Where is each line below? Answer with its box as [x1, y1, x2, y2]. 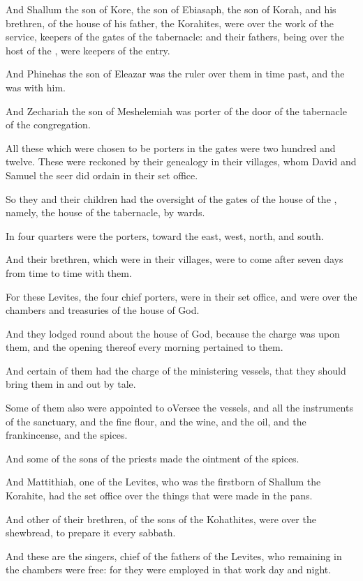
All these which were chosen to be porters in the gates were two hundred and [6, 140, 336, 155]
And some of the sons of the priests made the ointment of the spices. [6, 451, 299, 465]
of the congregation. [6, 117, 91, 132]
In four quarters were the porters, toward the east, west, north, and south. [6, 228, 324, 243]
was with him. [6, 80, 66, 94]
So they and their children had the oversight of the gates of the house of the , [6, 191, 337, 206]
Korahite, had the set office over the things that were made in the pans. [6, 488, 313, 503]
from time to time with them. [6, 265, 132, 280]
